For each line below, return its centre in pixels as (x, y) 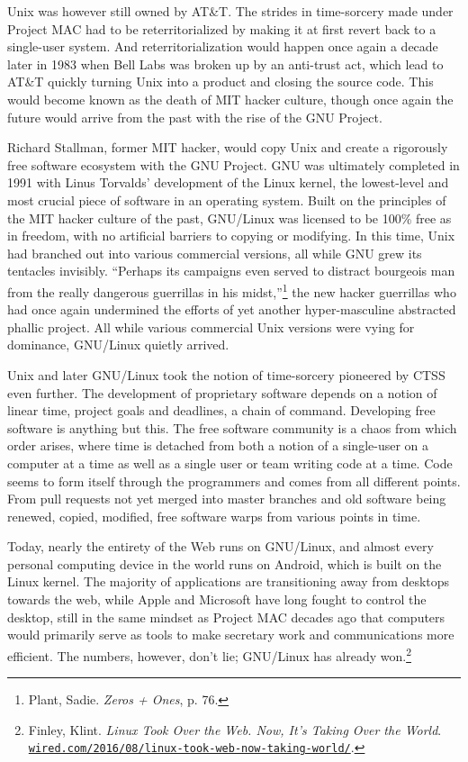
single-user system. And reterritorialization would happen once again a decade (223, 46)
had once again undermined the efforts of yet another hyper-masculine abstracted (232, 309)
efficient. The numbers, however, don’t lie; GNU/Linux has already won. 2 (209, 654)
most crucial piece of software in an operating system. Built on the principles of (227, 200)
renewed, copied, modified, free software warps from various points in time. (214, 516)
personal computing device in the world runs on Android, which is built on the (225, 563)
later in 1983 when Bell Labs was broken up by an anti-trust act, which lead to (225, 63)
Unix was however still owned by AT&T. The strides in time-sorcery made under (230, 11)
